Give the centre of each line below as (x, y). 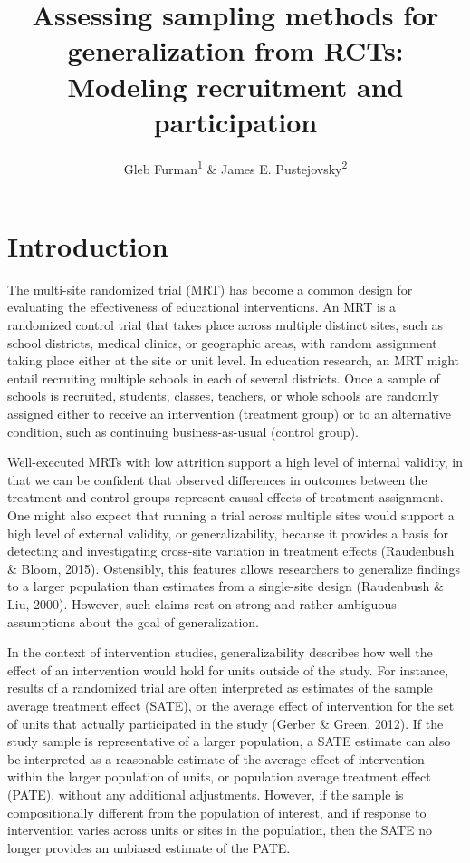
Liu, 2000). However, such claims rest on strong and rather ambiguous (202, 603)
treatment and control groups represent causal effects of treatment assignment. (225, 497)
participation (235, 121)
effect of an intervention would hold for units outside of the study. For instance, (228, 669)
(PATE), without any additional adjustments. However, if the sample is (206, 794)
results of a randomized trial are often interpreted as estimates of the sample (220, 688)
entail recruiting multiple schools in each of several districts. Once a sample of (224, 378)
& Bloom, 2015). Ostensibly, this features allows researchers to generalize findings (234, 568)
